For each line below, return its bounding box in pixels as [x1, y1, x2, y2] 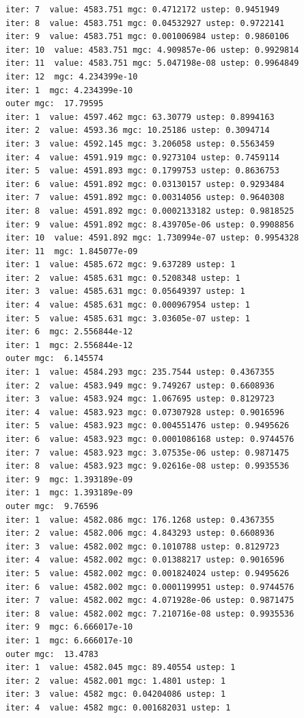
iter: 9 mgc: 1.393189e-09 [5, 474, 133, 484]
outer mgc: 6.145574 [5, 354, 104, 364]
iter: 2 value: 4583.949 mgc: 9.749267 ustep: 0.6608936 [5, 380, 275, 391]
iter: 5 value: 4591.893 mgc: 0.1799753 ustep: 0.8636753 [5, 166, 279, 176]
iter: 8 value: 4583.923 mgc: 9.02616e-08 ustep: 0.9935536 [5, 461, 290, 471]
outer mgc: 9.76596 [5, 501, 99, 511]
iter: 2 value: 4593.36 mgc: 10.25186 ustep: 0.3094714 [5, 125, 270, 136]
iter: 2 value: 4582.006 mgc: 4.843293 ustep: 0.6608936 [5, 528, 275, 538]
